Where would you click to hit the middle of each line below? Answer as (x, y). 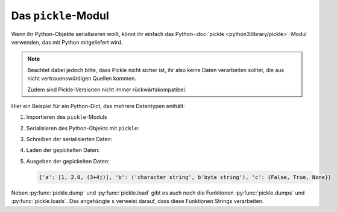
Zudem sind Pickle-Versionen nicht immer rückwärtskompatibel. (107, 89)
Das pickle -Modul (60, 16)
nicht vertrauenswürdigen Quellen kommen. (82, 79)
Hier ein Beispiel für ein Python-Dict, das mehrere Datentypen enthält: (98, 106)
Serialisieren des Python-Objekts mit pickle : (83, 128)
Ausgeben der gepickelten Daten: (68, 161)
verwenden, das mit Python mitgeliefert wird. (67, 42)
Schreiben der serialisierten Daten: (69, 139)
